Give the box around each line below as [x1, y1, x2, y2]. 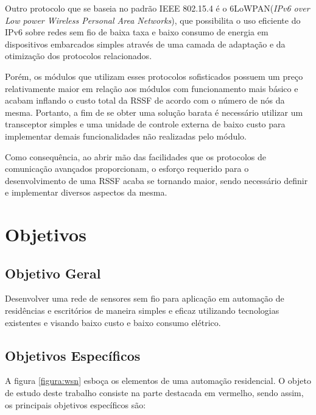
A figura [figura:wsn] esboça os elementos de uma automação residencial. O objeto [5, 374, 311, 387]
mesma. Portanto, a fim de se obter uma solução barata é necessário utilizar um [5, 105, 303, 118]
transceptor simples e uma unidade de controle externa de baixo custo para [5, 118, 286, 130]
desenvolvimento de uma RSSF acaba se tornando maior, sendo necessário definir [5, 174, 308, 186]
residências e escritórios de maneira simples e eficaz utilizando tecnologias [5, 304, 279, 317]
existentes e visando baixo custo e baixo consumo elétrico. [5, 316, 221, 328]
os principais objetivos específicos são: [5, 398, 146, 411]
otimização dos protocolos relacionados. [5, 49, 152, 62]
